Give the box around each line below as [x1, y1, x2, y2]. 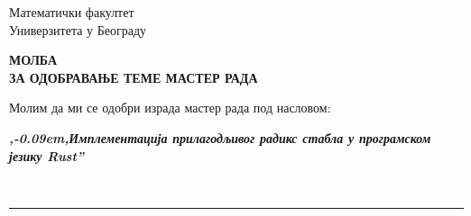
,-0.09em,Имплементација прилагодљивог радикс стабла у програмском [9, 128, 431, 147]
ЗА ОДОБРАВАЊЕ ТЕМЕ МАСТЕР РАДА [9, 67, 258, 86]
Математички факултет [9, 3, 134, 21]
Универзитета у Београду [9, 20, 147, 39]
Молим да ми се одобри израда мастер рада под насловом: [9, 98, 331, 117]
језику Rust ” [9, 146, 85, 165]
